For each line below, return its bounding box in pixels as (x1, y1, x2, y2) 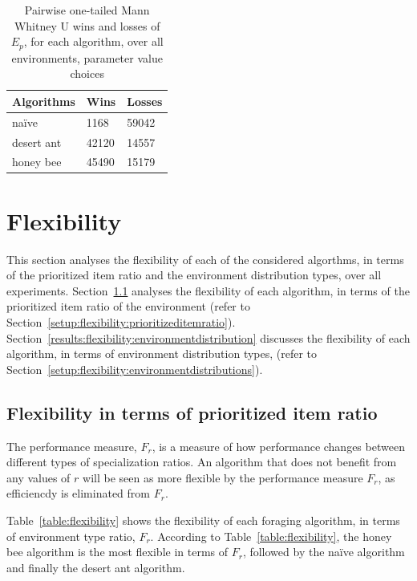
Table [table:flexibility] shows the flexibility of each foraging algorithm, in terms (6, 511, 400, 528)
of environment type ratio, (6, 527, 136, 544)
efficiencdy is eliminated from (6, 485, 150, 502)
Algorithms (12, 92, 75, 109)
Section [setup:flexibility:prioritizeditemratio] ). (6, 313, 236, 330)
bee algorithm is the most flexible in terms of (6, 543, 229, 560)
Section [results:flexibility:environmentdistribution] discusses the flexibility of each (6, 329, 411, 346)
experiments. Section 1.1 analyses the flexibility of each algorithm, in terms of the (6, 282, 410, 299)
